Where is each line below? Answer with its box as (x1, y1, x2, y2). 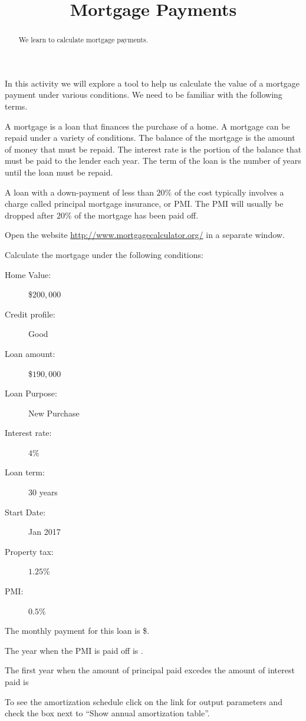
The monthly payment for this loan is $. (5, 624, 150, 637)
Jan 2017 (28, 525, 61, 538)
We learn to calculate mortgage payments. (18, 35, 148, 45)
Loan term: (5, 466, 45, 478)
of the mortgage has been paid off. (74, 209, 199, 221)
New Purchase (28, 406, 80, 419)
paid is (5, 676, 29, 688)
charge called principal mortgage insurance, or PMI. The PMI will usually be (5, 197, 284, 210)
